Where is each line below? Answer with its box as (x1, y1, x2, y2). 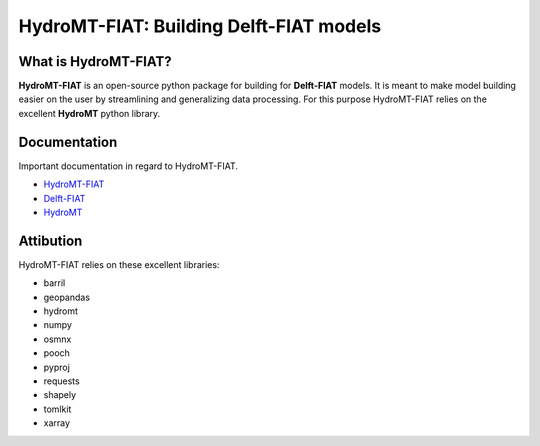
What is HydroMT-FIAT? (18, 53, 172, 70)
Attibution (18, 232, 83, 249)
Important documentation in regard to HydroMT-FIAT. (18, 160, 239, 172)
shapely (43, 389, 77, 401)
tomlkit (43, 403, 72, 415)
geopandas (43, 291, 90, 303)
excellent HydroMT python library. (18, 107, 161, 119)
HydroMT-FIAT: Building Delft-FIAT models (18, 15, 382, 37)
